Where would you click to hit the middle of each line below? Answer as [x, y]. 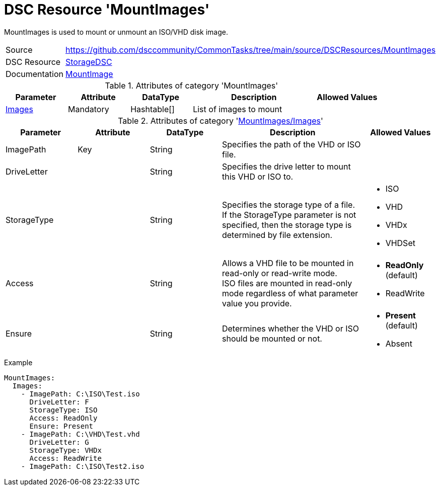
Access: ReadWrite [65, 458]
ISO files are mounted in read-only [287, 283]
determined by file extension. [277, 235]
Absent [399, 343]
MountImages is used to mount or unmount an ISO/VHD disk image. [116, 32]
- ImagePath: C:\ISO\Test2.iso [83, 466]
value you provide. [257, 303]
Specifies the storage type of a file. [288, 205]
